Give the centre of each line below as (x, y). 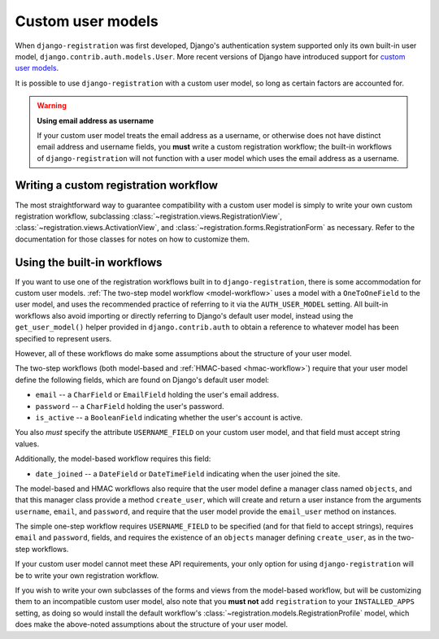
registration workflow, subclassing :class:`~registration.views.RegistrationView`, (148, 216)
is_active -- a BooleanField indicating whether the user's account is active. (169, 417)
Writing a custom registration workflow (117, 186)
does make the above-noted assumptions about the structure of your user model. (152, 624)
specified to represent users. (63, 338)
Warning (52, 106)
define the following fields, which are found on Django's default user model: (142, 380)
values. (27, 444)
